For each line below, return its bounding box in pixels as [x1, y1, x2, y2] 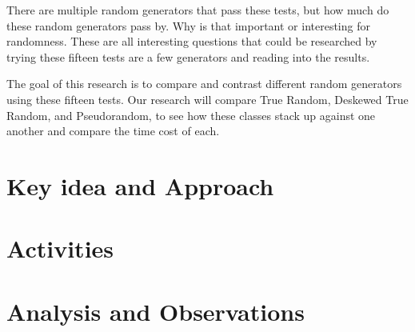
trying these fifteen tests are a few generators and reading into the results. [6, 48, 370, 65]
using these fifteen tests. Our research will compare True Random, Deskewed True [6, 90, 409, 107]
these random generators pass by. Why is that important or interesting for [6, 17, 370, 34]
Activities [6, 232, 114, 265]
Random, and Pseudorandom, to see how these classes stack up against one [6, 106, 376, 123]
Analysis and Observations [6, 294, 305, 327]
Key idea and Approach [6, 169, 274, 202]
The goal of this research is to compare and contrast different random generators [6, 75, 402, 92]
